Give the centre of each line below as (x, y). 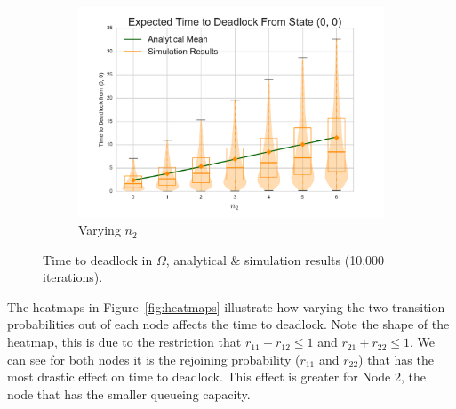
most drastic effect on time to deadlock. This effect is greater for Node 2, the (216, 377)
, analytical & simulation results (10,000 (275, 259)
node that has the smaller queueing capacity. (129, 393)
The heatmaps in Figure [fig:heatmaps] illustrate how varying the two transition (226, 306)
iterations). (73, 277)
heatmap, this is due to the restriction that (124, 342)
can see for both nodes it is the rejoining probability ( (154, 359)
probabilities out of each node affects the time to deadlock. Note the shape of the (228, 324)
